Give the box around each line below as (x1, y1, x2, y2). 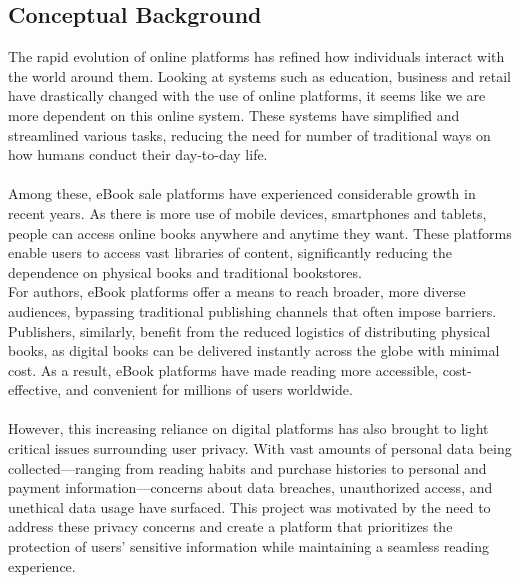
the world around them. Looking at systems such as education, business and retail (8, 65, 511, 86)
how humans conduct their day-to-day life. (8, 144, 268, 165)
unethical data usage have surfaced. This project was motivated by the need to (8, 496, 491, 517)
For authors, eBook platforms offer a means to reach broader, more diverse (8, 281, 466, 302)
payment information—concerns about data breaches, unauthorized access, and (8, 477, 493, 498)
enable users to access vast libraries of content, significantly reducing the (8, 242, 452, 263)
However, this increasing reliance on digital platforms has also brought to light (8, 418, 489, 439)
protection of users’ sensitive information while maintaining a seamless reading (8, 536, 489, 557)
